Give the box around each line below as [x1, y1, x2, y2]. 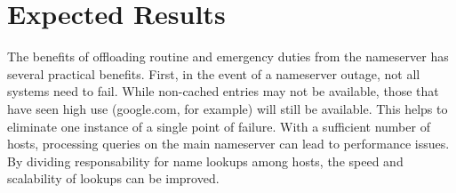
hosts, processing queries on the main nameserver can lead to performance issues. [7, 134, 450, 153]
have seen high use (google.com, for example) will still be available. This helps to [7, 99, 448, 117]
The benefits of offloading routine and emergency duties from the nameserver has [7, 47, 449, 66]
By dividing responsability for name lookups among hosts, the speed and [7, 151, 404, 170]
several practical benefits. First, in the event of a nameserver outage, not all [7, 64, 420, 83]
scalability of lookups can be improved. [7, 169, 220, 188]
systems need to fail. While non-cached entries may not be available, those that [7, 82, 439, 101]
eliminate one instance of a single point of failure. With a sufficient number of [7, 117, 430, 135]
